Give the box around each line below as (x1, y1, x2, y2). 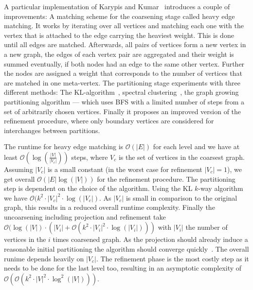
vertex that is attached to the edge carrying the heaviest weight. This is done (4, 30, 234, 40)
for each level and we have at (153, 141, 240, 152)
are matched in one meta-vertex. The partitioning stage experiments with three (4, 77, 241, 87)
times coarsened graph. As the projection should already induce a (53, 234, 248, 244)
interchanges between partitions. (4, 125, 100, 135)
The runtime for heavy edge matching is (4, 141, 124, 152)
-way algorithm (198, 183, 243, 193)
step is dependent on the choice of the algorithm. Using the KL (4, 183, 193, 193)
